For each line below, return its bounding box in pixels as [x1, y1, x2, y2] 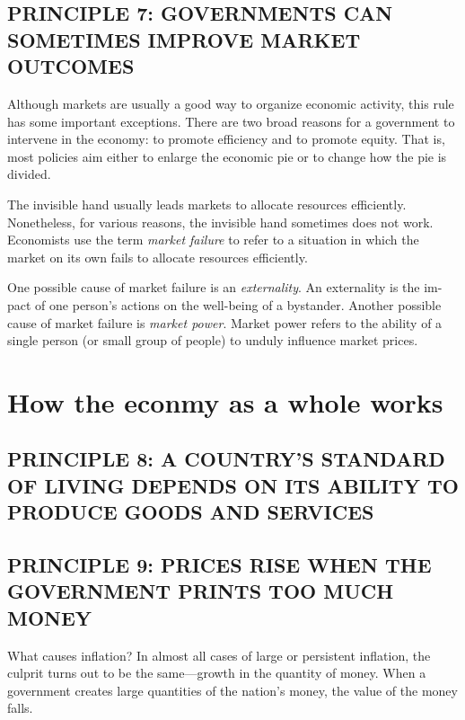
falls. [7, 698, 33, 717]
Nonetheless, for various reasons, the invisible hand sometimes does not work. [7, 212, 434, 231]
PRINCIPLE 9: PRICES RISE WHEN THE [7, 551, 432, 579]
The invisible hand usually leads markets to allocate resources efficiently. [7, 194, 407, 213]
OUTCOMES [7, 52, 135, 80]
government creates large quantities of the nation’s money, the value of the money [7, 680, 458, 699]
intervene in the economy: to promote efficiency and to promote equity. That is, [7, 129, 445, 148]
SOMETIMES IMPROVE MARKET [7, 25, 361, 53]
